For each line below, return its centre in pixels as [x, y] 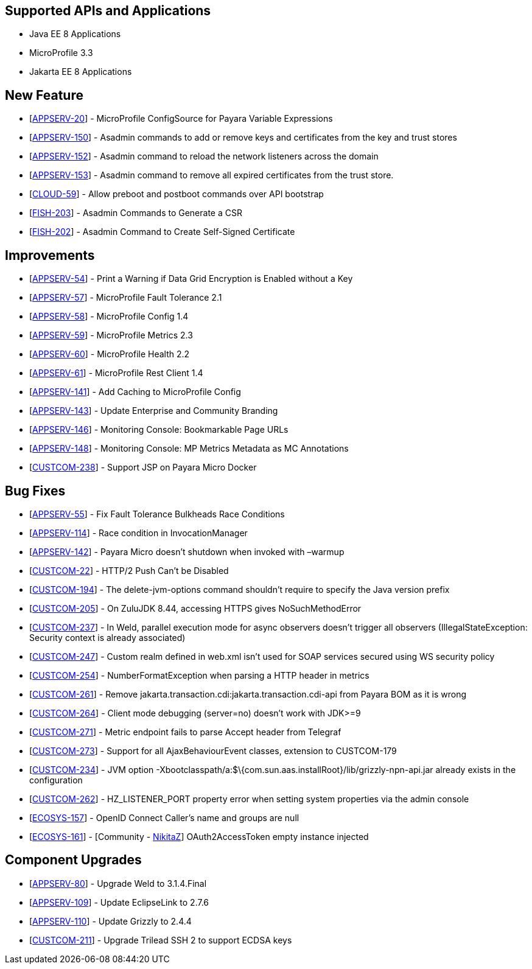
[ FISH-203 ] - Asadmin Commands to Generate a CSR [136, 213]
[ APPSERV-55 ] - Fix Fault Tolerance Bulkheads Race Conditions [157, 514]
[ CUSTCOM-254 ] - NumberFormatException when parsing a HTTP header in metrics [199, 675]
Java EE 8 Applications [75, 34]
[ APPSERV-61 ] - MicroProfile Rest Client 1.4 [116, 373]
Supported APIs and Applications [108, 11]
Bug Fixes [35, 491]
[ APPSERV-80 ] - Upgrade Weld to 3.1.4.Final [118, 883]
